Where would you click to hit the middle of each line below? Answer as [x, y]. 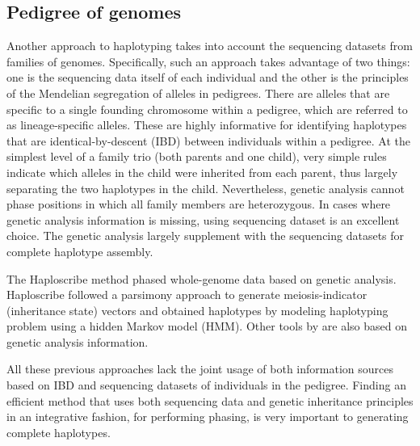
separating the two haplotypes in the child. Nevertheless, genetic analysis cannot [206, 188]
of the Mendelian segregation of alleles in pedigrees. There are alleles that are [198, 93]
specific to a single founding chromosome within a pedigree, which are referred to [207, 109]
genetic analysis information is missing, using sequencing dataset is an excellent [203, 219]
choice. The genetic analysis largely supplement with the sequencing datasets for [206, 236]
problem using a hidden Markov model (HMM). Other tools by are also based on [207, 326]
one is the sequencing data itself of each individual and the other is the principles [208, 77]
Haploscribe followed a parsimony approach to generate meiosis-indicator [187, 295]
